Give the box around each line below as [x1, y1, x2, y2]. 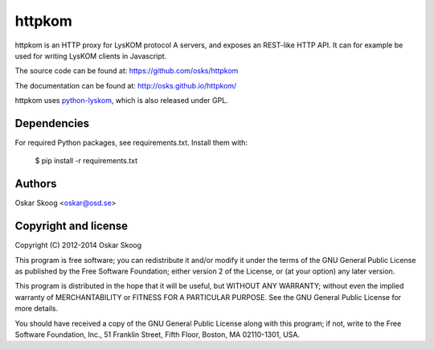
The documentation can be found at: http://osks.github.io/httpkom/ [14, 80, 237, 90]
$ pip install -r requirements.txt [35, 156, 138, 166]
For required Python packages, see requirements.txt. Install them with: [14, 138, 248, 148]
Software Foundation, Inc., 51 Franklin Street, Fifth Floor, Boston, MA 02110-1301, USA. [14, 330, 301, 339]
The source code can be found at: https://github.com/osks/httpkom [14, 66, 239, 76]
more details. [14, 304, 59, 314]
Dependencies [14, 117, 90, 130]
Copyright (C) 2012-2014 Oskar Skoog [14, 240, 142, 250]
